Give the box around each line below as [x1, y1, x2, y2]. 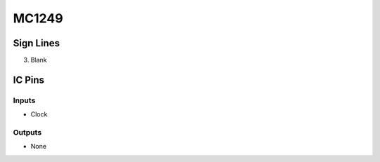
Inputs [13, 95, 36, 105]
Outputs [13, 127, 42, 137]
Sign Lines [13, 37, 60, 49]
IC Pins [13, 74, 45, 86]
